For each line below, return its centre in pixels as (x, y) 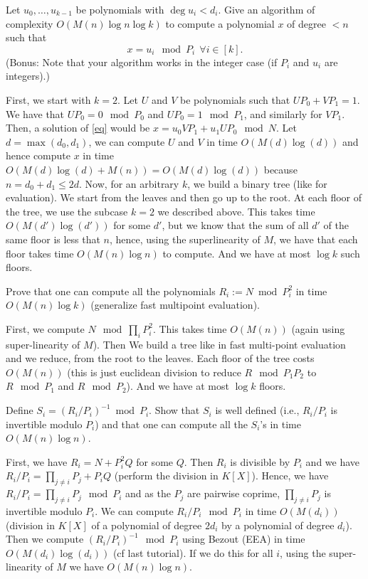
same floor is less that (53, 239)
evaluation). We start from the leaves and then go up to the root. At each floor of (184, 197)
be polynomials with (120, 9)
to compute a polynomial (220, 23)
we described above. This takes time (236, 211)
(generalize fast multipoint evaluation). (175, 305)
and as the (148, 493)
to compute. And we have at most (237, 253)
